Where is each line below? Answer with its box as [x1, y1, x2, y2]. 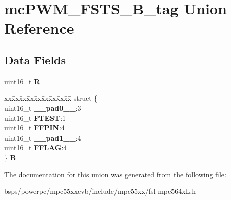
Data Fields [4, 52, 66, 68]
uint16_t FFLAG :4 [4, 142, 67, 153]
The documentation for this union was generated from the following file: [4, 169, 226, 179]
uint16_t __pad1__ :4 [4, 132, 81, 143]
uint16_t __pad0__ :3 [4, 102, 81, 113]
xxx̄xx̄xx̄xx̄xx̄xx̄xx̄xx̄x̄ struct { [4, 93, 98, 103]
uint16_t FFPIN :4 [4, 122, 65, 133]
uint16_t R [4, 76, 40, 86]
